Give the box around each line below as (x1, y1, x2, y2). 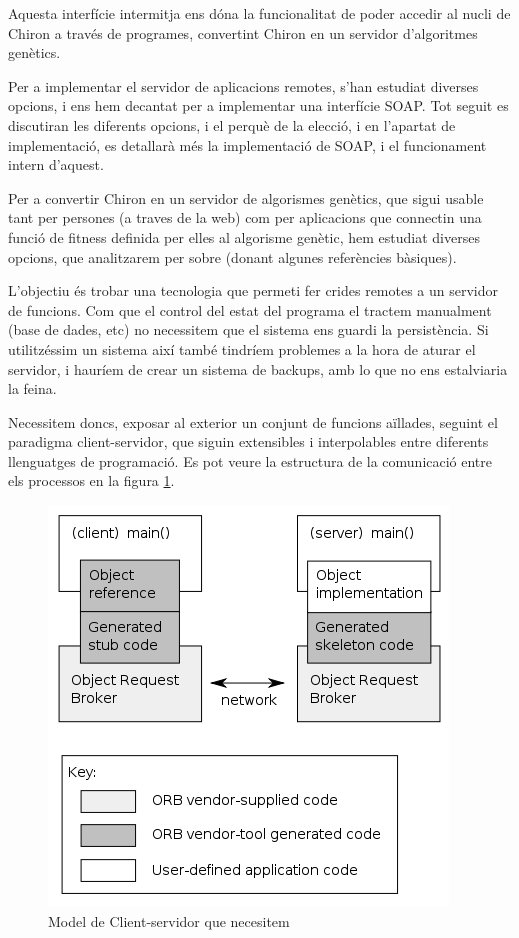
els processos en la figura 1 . (8, 470, 175, 491)
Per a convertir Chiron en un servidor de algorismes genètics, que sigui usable (8, 187, 484, 208)
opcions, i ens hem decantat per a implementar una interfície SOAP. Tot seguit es (8, 95, 509, 116)
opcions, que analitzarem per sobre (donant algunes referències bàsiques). (8, 246, 457, 267)
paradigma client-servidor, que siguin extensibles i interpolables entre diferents (8, 431, 489, 452)
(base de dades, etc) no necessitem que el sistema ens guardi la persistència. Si (8, 319, 489, 340)
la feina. (8, 378, 57, 399)
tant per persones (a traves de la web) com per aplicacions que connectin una (8, 207, 482, 228)
